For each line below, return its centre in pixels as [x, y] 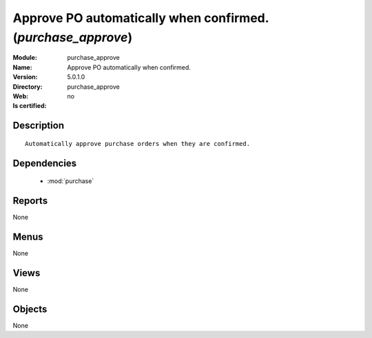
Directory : [28, 87]
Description [39, 126]
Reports [30, 201]
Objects [30, 309]
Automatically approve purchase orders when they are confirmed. [138, 144]
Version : [25, 77]
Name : [22, 67]
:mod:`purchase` [71, 181]
